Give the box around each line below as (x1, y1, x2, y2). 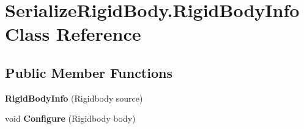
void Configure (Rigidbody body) (5, 112, 136, 125)
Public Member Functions (5, 63, 172, 82)
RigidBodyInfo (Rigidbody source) (5, 91, 143, 104)
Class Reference (5, 21, 141, 46)
